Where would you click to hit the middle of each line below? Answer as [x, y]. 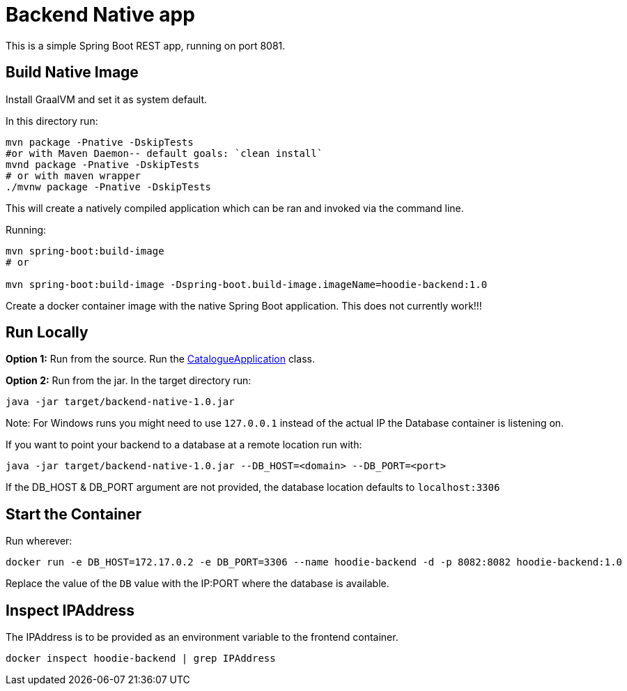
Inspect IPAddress [70, 610]
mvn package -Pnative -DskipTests [100, 142]
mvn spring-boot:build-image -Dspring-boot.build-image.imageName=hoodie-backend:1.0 [247, 284]
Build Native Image [72, 73]
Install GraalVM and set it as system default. [107, 99]
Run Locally [47, 333]
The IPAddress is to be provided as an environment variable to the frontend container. [202, 637]
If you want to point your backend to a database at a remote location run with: [184, 445]
